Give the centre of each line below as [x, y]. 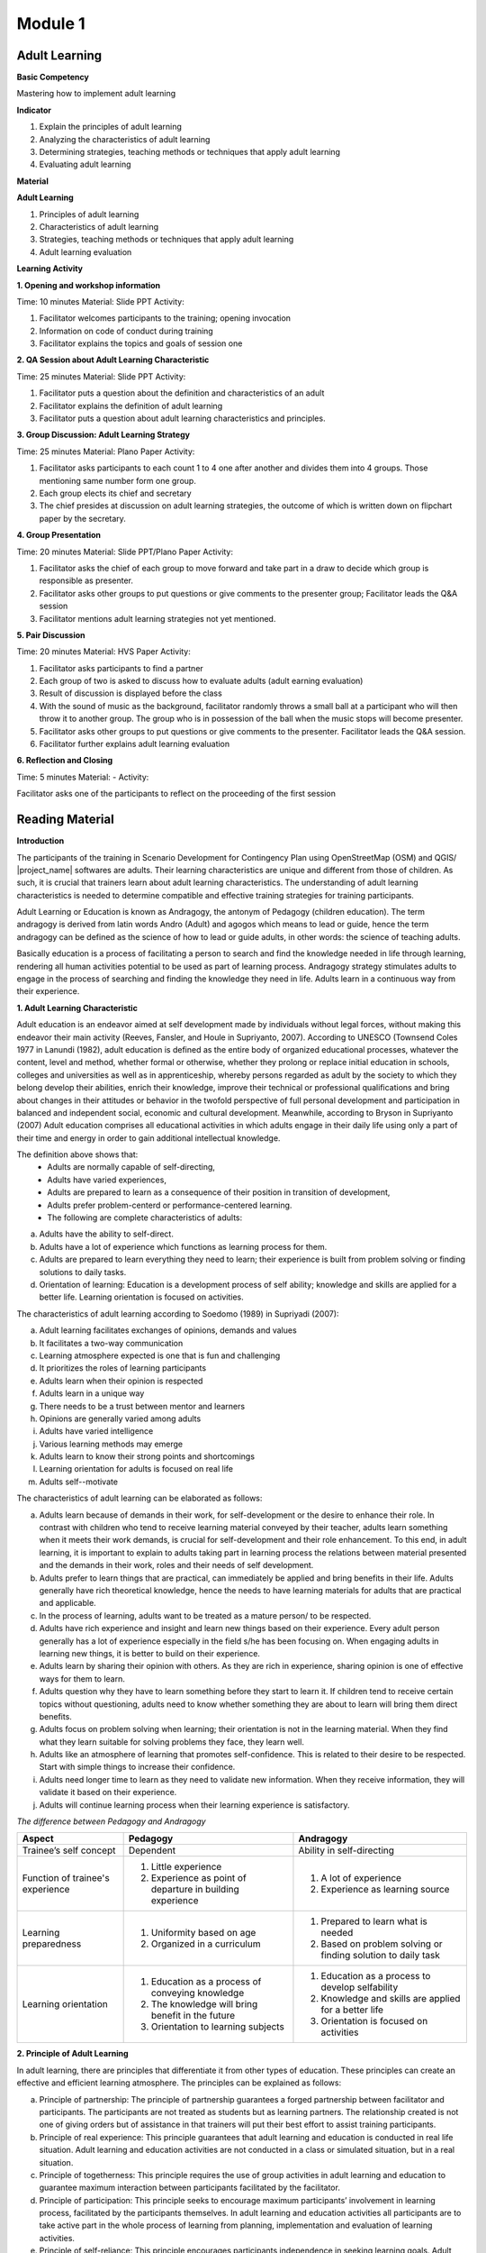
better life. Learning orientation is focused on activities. [142, 1297]
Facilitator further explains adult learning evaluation [135, 744]
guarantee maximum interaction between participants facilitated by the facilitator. [190, 2188]
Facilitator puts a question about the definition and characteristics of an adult [182, 393]
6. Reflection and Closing [64, 761]
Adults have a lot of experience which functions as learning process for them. [183, 1246]
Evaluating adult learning [85, 164]
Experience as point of [198, 1878]
